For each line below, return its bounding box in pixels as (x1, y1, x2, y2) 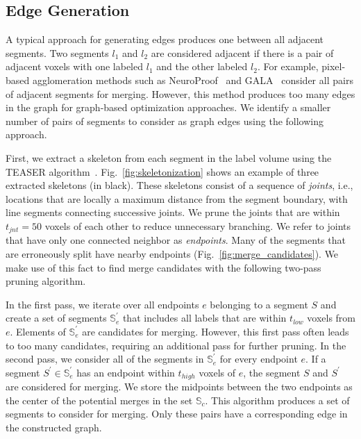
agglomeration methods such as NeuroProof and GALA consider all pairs (32, 72, 353, 87)
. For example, (257, 59, 319, 74)
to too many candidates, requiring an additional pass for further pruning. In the (6, 338, 346, 352)
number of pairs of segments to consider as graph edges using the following (6, 113, 324, 128)
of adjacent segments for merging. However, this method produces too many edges (6, 86, 355, 101)
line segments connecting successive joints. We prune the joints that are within (6, 205, 340, 219)
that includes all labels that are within (122, 310, 287, 325)
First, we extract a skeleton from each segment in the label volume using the (6, 150, 332, 165)
